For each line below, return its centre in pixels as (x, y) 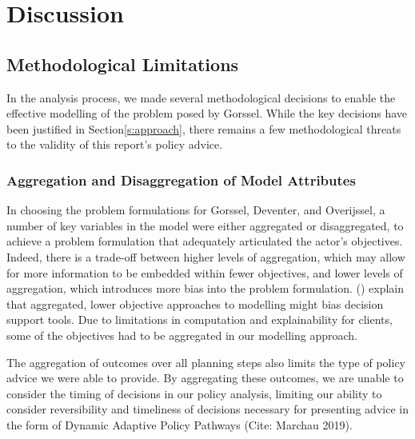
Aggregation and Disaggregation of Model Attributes (181, 180)
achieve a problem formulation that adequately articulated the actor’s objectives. (205, 241)
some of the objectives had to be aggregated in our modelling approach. (182, 335)
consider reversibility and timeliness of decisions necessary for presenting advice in (207, 409)
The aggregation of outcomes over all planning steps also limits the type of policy (206, 362)
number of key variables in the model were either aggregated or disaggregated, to (205, 225)
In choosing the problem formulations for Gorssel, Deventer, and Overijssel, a (196, 210)
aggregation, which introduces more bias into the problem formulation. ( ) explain (206, 288)
